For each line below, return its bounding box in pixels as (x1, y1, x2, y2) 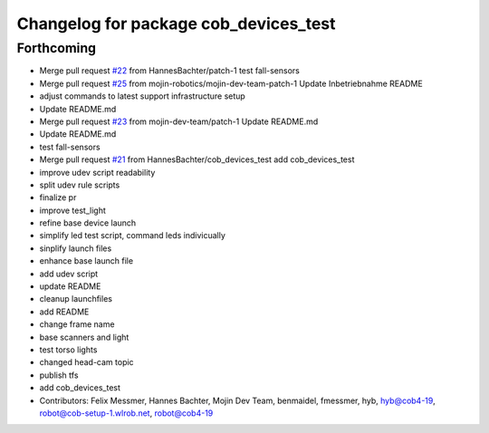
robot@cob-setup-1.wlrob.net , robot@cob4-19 (39, 408, 214, 419)
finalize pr (39, 192, 77, 203)
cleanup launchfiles (39, 293, 113, 304)
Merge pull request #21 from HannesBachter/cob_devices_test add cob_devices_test (39, 154, 355, 165)
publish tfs (39, 370, 79, 380)
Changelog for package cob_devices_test (16, 14, 336, 34)
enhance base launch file (39, 255, 134, 266)
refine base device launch (39, 217, 137, 228)
